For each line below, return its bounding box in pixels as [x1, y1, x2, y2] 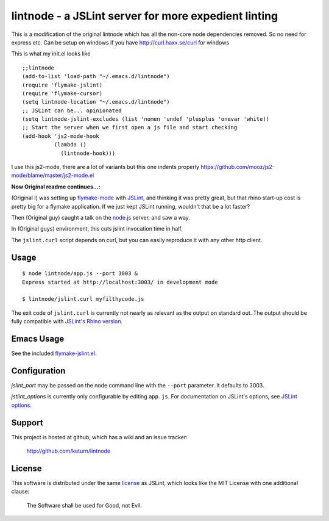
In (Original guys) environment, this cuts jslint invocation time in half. [11, 225, 183, 232]
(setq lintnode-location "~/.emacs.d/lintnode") [22, 98, 170, 106]
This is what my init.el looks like [11, 50, 91, 57]
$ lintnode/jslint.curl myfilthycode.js [22, 296, 144, 303]
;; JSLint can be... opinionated [22, 107, 122, 114]
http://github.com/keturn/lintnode [26, 447, 111, 455]
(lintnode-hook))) [60, 149, 116, 157]
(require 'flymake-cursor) [22, 90, 103, 97]
